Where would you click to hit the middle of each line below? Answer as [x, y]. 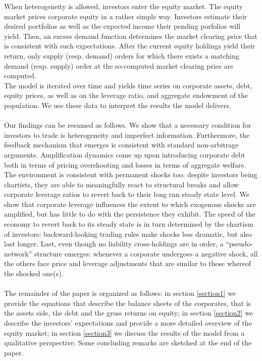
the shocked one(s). [34, 273]
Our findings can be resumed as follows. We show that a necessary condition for [128, 125]
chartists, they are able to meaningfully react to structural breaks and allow [121, 184]
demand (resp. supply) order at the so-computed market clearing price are [119, 65]
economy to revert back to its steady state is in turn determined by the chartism [129, 224]
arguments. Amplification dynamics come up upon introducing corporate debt [125, 154]
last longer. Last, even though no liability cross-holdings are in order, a [114, 244]
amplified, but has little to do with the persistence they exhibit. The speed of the [130, 214]
